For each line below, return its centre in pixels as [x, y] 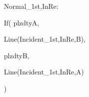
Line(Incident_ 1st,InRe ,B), [45, 39]
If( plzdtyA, [22, 22]
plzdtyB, [17, 55]
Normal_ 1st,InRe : [31, 6]
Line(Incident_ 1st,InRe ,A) [44, 72]
